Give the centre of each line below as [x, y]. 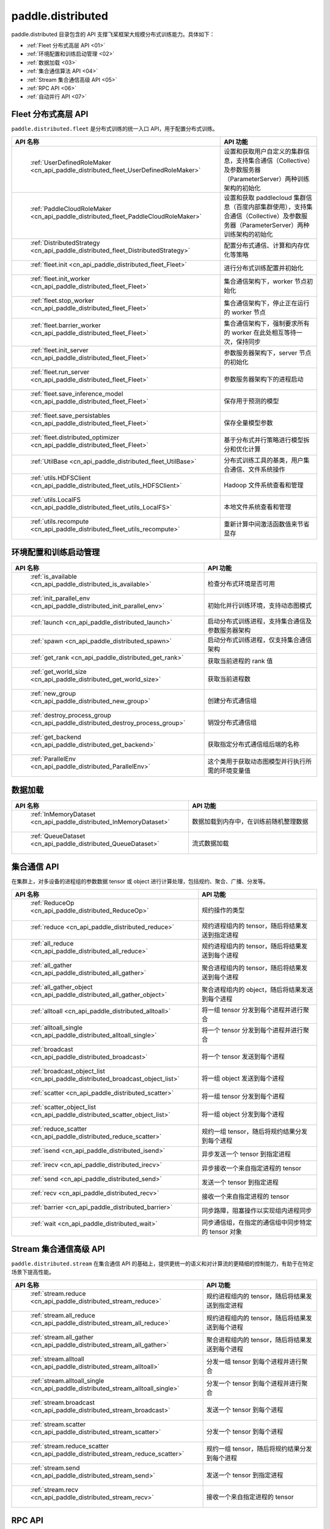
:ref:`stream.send [55, 1468]
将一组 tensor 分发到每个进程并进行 [253, 1010]
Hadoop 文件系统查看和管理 [264, 485]
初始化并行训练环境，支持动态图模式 [259, 605]
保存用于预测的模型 [251, 401]
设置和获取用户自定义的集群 [264, 151]
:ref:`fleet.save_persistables [70, 415]
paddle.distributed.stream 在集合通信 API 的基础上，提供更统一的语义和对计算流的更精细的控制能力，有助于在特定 [163, 1264]
